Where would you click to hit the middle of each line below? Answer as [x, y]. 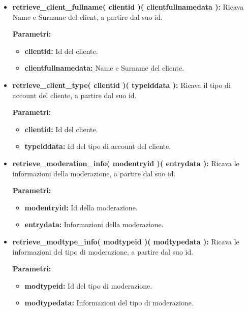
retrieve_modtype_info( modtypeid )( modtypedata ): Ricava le [126, 241]
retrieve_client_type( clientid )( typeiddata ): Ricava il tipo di [121, 85]
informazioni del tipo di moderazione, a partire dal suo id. [103, 251]
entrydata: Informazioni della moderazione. [94, 224]
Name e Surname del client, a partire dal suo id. [87, 17]
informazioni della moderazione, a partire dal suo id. [94, 173]
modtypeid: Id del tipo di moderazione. [88, 285]
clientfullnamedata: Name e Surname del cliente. [104, 68]
